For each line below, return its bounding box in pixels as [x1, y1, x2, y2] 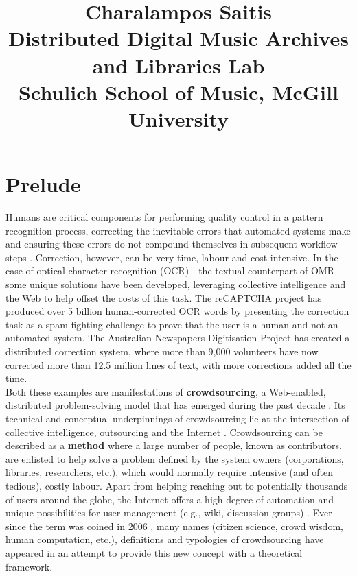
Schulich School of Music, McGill [19, 77, 338, 106]
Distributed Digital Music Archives [8, 24, 349, 52]
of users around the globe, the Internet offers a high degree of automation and [5, 492, 334, 506]
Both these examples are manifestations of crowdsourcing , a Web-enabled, [5, 384, 326, 398]
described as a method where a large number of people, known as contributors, [5, 438, 342, 453]
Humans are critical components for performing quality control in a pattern [5, 210, 323, 224]
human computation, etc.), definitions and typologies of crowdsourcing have [5, 532, 324, 547]
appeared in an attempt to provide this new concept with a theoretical [5, 545, 303, 560]
